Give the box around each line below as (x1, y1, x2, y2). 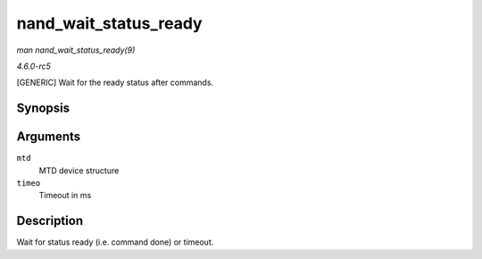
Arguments (16, 129, 81, 145)
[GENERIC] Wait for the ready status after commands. (16, 77, 214, 88)
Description (16, 213, 84, 229)
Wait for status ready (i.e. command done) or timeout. (16, 237, 214, 247)
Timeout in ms (38, 190, 92, 201)
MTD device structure (38, 165, 120, 176)
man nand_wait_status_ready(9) (16, 45, 136, 55)
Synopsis (16, 101, 71, 116)
